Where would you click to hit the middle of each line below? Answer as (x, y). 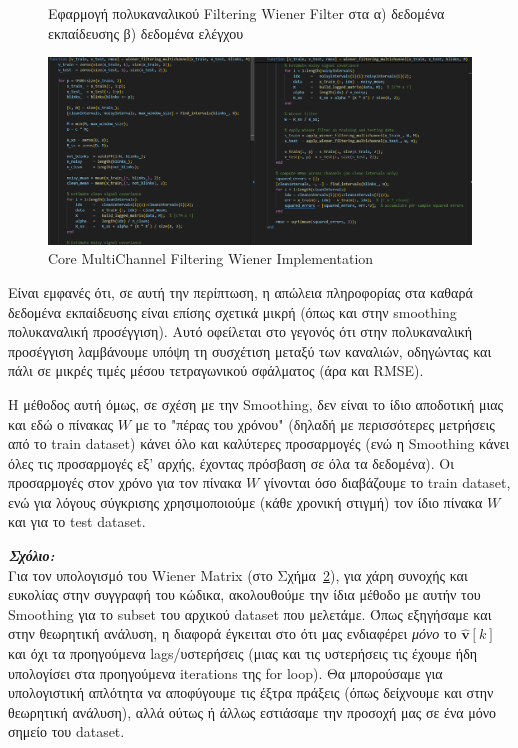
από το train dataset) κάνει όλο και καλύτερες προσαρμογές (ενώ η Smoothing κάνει (259, 443)
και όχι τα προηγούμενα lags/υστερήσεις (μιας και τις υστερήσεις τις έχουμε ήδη (243, 653)
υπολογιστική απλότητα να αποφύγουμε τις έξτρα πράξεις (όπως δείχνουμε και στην (251, 692)
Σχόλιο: (31, 555)
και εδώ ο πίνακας (61, 423)
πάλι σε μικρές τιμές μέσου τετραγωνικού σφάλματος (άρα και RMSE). (216, 370)
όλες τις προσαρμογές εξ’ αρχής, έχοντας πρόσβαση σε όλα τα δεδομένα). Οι (231, 462)
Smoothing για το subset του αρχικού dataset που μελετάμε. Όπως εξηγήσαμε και (250, 613)
